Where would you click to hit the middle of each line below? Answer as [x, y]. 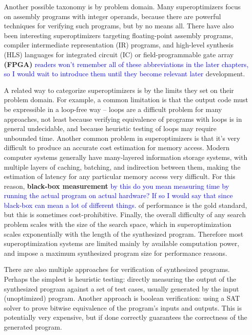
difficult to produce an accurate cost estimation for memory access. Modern [117, 147]
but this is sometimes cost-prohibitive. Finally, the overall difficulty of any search [125, 214]
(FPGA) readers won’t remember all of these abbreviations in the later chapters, [126, 64]
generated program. [33, 327]
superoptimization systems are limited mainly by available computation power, [122, 243]
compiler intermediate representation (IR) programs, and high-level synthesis [119, 45]
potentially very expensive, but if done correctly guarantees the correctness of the [126, 317]
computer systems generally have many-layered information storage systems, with [126, 157]
